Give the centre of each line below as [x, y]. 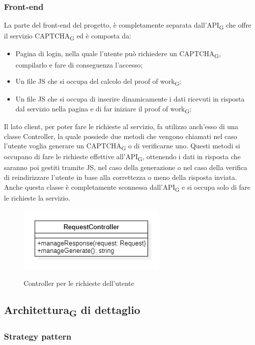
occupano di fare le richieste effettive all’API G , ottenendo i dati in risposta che [122, 157]
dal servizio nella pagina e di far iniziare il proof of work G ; [103, 109]
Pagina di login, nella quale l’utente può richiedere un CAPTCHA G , [118, 54]
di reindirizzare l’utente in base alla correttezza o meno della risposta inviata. [121, 177]
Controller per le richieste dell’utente [79, 283]
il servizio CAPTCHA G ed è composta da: [68, 36]
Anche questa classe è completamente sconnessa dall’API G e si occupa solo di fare [127, 187]
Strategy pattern [38, 336]
